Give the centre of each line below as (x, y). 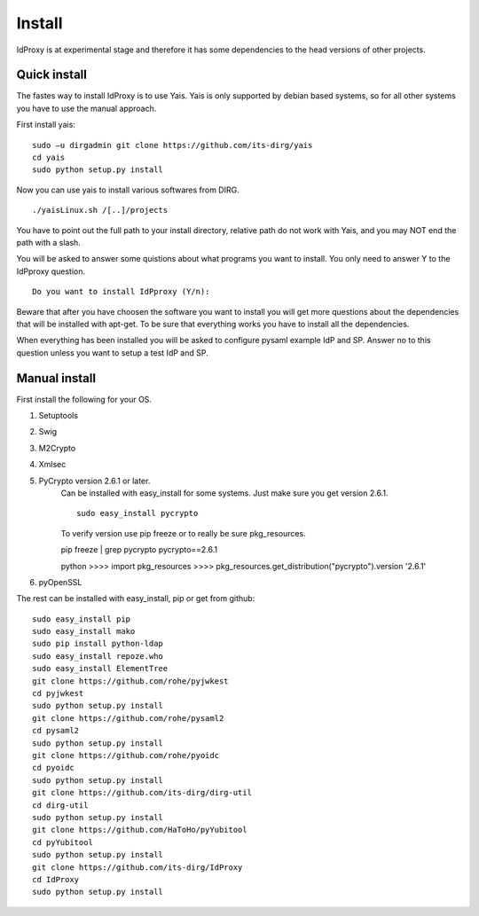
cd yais (49, 158)
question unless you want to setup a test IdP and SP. (112, 352)
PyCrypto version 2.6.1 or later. (94, 481)
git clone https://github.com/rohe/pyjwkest (131, 681)
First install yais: (46, 125)
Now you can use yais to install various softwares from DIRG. (128, 190)
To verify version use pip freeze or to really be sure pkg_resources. (183, 533)
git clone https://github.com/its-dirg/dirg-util (142, 793)
